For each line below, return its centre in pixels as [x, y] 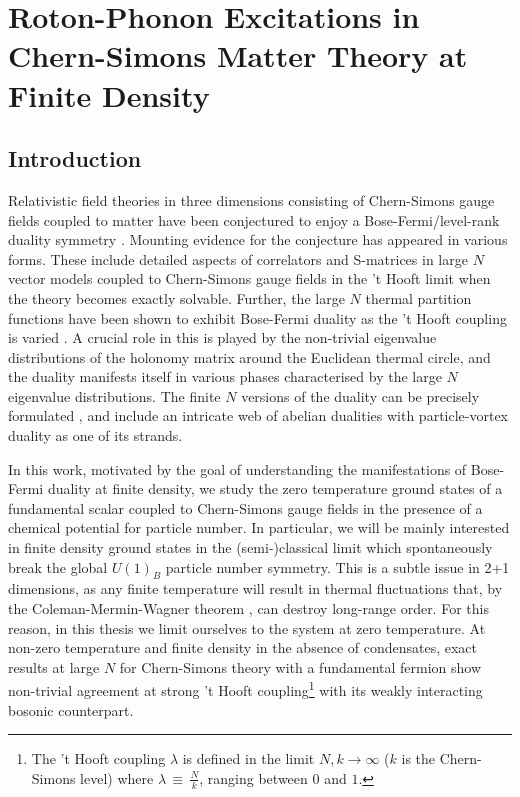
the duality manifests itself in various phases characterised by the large [225, 376]
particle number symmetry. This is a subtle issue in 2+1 [337, 566]
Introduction [75, 158]
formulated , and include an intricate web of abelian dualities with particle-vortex [258, 415]
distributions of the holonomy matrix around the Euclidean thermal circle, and [249, 356]
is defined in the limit [248, 758]
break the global [58, 566]
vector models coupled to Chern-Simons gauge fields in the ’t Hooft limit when [249, 278]
